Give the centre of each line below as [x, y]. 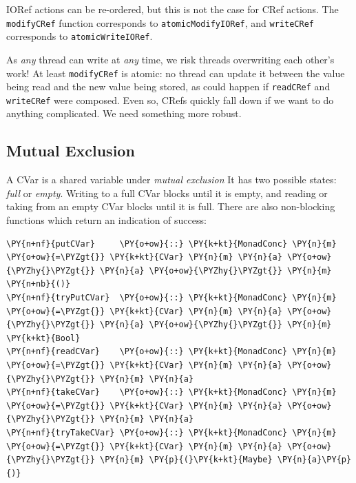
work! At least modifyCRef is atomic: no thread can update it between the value [176, 73]
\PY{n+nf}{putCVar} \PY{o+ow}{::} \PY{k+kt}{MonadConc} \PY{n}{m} [171, 244]
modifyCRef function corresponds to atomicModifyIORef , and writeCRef [160, 22]
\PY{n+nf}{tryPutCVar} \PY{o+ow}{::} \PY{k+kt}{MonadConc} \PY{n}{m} [171, 298]
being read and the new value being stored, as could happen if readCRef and [168, 86]
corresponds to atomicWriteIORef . [80, 36]
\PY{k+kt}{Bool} [43, 338]
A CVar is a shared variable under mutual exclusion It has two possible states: [171, 179]
